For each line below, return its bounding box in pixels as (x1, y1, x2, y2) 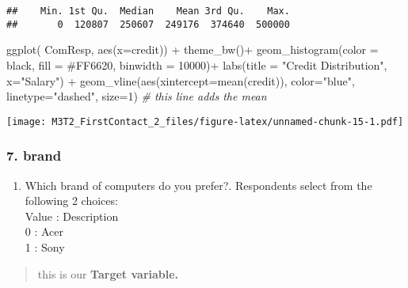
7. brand (6, 146, 62, 165)
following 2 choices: (25, 192, 118, 209)
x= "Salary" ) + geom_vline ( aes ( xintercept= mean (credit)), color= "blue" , (6, 72, 355, 89)
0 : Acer (25, 223, 64, 240)
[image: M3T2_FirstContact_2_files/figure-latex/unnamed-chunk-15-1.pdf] (6, 116, 404, 127)
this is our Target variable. (37, 265, 179, 282)
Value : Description (25, 207, 119, 224)
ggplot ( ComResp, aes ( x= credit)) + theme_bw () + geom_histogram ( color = (6, 41, 379, 58)
